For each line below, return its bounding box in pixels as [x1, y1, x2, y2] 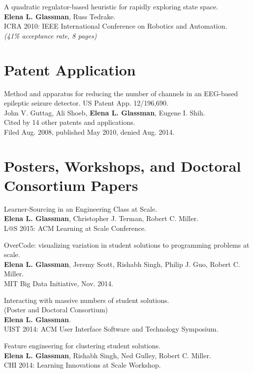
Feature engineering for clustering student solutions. [4, 340, 161, 350]
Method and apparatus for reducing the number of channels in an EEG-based [4, 88, 238, 98]
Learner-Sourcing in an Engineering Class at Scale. [4, 203, 158, 214]
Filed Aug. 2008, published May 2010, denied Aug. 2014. [4, 126, 175, 137]
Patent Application [4, 59, 136, 79]
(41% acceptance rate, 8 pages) [4, 30, 97, 40]
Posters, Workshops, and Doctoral [4, 155, 241, 176]
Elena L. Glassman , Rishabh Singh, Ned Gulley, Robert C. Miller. [4, 350, 211, 360]
